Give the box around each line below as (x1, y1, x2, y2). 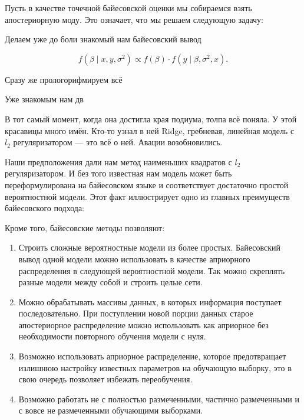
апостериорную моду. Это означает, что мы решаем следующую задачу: (5, 13, 263, 25)
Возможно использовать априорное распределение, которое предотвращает (18, 350, 286, 362)
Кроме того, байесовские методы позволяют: (5, 221, 165, 234)
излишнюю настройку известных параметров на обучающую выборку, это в (18, 361, 292, 374)
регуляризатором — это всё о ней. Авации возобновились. (13, 136, 223, 148)
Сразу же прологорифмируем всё (5, 73, 123, 85)
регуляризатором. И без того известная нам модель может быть (5, 167, 232, 179)
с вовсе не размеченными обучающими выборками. (18, 404, 203, 416)
